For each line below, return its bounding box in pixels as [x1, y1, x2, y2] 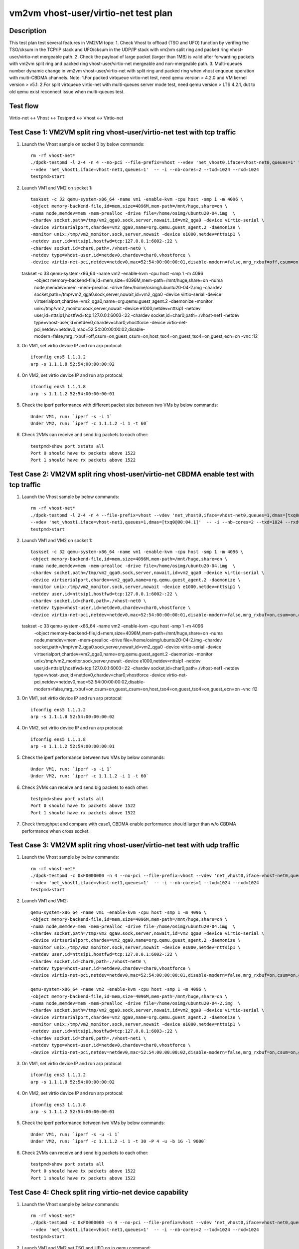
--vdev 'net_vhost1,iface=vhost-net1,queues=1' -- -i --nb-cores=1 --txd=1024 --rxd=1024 [30, 880, 259, 885]
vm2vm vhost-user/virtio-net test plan [9, 7, 173, 18]
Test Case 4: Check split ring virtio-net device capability [9, 1188, 189, 1197]
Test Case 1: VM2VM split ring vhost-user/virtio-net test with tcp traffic [9, 128, 236, 136]
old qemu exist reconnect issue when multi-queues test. [9, 88, 125, 94]
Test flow [9, 101, 39, 110]
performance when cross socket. [21, 828, 90, 834]
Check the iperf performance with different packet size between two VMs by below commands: [21, 402, 218, 408]
